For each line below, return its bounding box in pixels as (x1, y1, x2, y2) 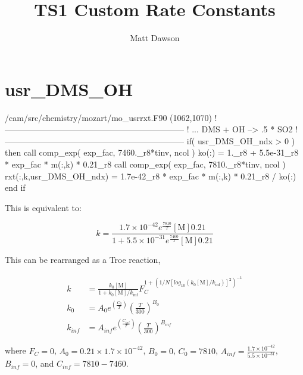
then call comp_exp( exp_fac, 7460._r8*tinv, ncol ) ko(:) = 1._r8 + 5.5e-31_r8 (5, 146, 299, 159)
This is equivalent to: (5, 201, 82, 213)
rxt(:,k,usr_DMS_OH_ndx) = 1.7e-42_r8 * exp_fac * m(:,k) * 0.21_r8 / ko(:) (5, 169, 296, 182)
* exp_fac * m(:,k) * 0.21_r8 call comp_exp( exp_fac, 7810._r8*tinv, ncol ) (5, 158, 286, 171)
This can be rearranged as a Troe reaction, (5, 253, 161, 265)
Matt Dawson (130, 32, 180, 44)
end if (5, 181, 26, 194)
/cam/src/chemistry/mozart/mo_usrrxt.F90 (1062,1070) (5, 111, 212, 123)
